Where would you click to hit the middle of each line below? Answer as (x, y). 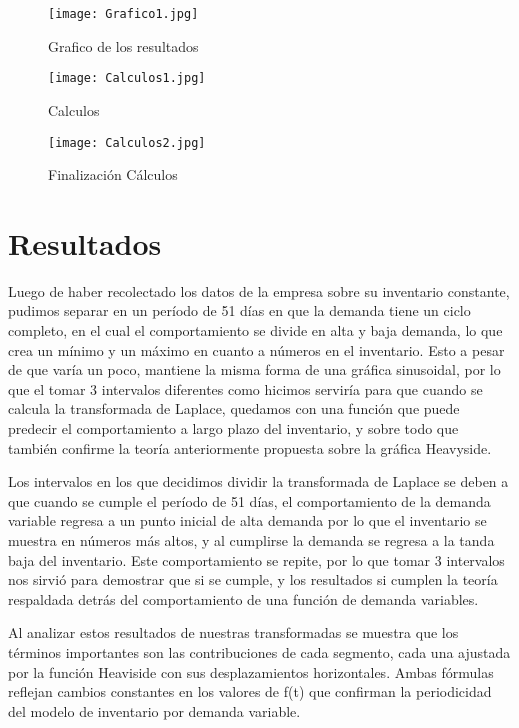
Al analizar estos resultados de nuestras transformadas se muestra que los (233, 632)
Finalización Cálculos (113, 174)
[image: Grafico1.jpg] (123, 14)
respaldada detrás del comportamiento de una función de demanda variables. (243, 598)
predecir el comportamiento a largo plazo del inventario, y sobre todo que (233, 428)
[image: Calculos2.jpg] (127, 142)
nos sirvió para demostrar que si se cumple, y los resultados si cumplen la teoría (253, 579)
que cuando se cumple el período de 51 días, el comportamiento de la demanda (249, 500)
